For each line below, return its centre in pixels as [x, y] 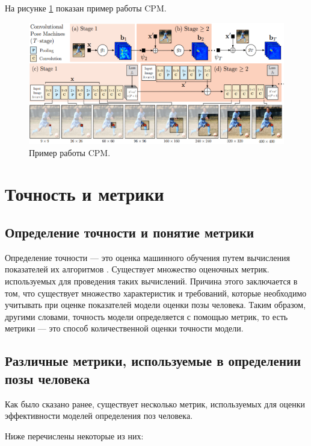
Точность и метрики [85, 194]
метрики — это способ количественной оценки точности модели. [124, 328]
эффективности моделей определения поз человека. [99, 416]
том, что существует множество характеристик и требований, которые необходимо [156, 293]
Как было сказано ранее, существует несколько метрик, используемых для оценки [155, 404]
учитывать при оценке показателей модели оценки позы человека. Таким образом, [155, 305]
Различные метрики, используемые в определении [153, 361]
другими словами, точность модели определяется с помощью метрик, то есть [146, 316]
